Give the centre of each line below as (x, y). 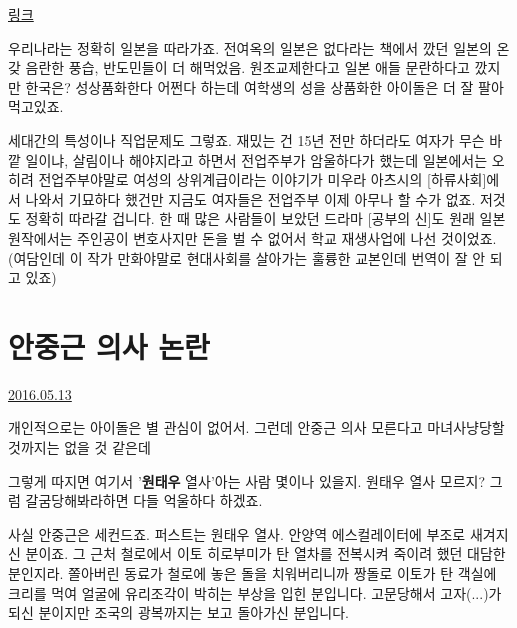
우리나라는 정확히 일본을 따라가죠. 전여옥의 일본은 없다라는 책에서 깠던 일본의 (250, 47)
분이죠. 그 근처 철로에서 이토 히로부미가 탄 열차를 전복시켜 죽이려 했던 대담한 (265, 553)
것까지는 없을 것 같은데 (79, 447)
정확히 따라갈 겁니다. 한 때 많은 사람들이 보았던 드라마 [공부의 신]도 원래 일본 (265, 218)
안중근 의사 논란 (109, 345)
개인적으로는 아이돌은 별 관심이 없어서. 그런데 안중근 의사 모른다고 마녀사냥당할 (256, 427)
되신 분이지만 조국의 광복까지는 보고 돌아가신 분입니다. (178, 612)
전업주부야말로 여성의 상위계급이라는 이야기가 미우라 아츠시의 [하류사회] (262, 179)
